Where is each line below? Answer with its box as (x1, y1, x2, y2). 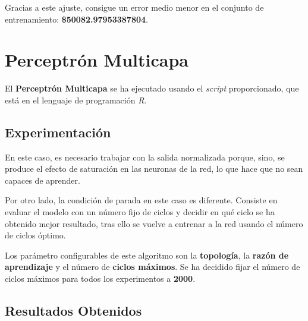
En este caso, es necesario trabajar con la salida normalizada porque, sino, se (5, 150, 285, 163)
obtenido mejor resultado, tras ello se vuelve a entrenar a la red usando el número (5, 217, 303, 229)
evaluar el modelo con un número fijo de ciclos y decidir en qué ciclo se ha (5, 206, 275, 218)
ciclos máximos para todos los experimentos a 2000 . (5, 272, 196, 285)
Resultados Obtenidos (5, 301, 142, 320)
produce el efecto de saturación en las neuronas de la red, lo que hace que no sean (5, 162, 303, 175)
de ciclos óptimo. (5, 229, 66, 241)
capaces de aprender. (5, 174, 80, 186)
